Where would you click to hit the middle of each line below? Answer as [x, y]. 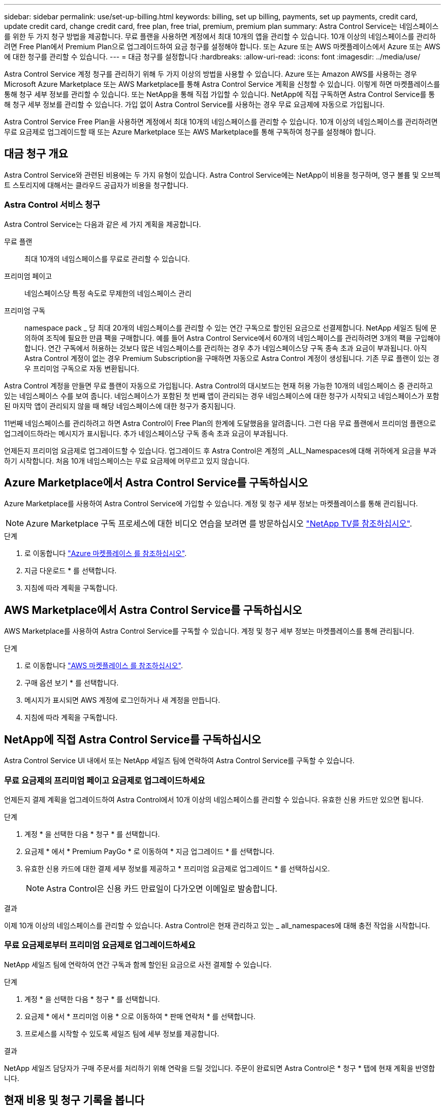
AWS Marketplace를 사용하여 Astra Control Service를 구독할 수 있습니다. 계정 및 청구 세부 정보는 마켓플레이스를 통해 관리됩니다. [209, 631]
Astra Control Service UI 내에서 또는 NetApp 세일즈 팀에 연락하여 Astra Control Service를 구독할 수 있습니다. [179, 761]
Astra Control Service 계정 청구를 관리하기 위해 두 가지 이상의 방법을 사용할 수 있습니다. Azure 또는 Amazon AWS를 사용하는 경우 [211, 74]
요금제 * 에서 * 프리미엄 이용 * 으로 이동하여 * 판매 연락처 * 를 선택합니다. [140, 1016]
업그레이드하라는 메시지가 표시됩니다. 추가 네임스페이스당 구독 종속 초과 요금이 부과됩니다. [146, 433]
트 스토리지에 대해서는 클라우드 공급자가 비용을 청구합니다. [96, 185]
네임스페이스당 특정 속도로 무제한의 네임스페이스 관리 [108, 293]
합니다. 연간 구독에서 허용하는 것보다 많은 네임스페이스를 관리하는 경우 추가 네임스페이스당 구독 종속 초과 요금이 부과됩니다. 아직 [226, 348]
